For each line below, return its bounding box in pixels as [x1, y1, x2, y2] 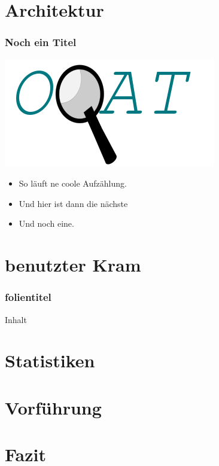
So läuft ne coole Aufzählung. [19, 177, 127, 190]
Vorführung [5, 395, 102, 419]
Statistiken [5, 348, 95, 373]
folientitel [5, 290, 51, 304]
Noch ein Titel [5, 35, 77, 50]
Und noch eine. [19, 217, 74, 230]
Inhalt [5, 313, 27, 325]
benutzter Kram [5, 252, 141, 277]
